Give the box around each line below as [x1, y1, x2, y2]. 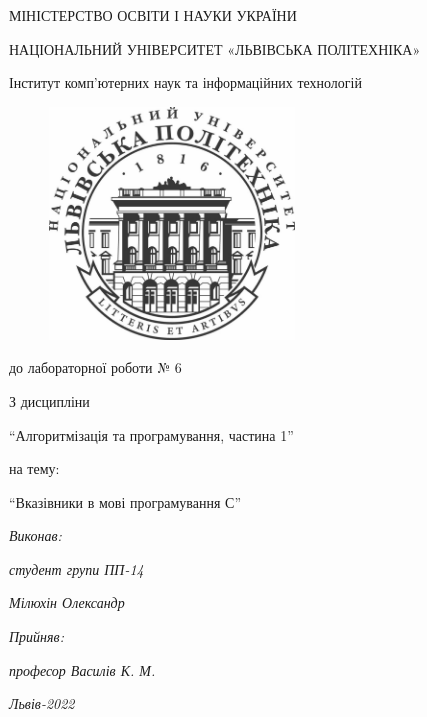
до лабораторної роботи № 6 [9, 357, 182, 378]
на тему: [9, 458, 60, 479]
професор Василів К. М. [9, 659, 156, 680]
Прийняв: [9, 626, 64, 647]
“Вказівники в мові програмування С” [9, 491, 241, 512]
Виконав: [9, 525, 62, 546]
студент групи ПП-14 [9, 558, 144, 579]
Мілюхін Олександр [9, 592, 125, 613]
